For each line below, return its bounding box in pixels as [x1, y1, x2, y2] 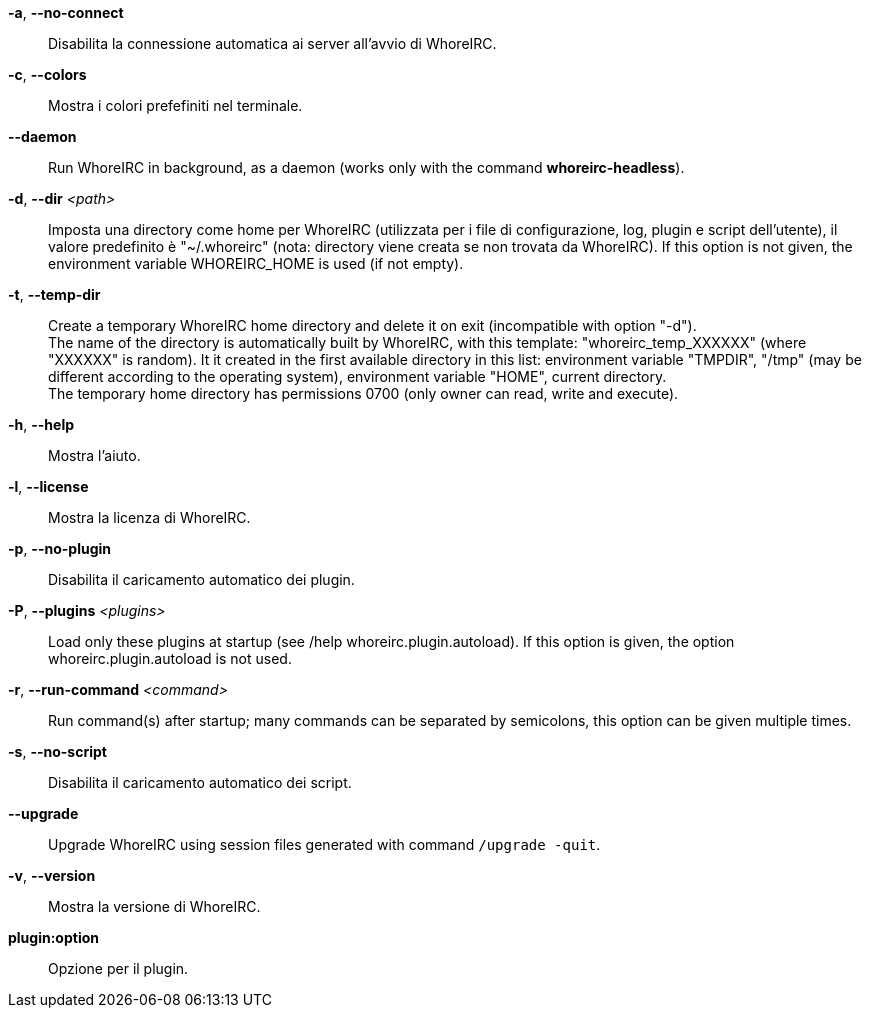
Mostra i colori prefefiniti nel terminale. [48, 97, 303, 114]
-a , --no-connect [8, 4, 124, 21]
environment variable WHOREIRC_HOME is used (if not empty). [48, 255, 464, 272]
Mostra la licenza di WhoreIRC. [48, 509, 251, 526]
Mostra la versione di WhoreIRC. [48, 898, 261, 915]
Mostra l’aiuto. [48, 447, 141, 464]
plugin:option [8, 929, 99, 946]
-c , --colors [8, 66, 87, 83]
